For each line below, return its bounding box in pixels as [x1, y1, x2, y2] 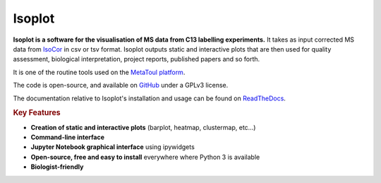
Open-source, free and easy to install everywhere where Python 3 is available [30, 153, 260, 161]
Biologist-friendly [30, 163, 84, 171]
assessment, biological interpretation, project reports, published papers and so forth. [13, 55, 260, 64]
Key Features [13, 108, 61, 118]
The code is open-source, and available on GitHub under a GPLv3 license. [13, 81, 229, 90]
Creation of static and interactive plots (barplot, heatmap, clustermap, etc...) [30, 123, 256, 131]
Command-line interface [30, 133, 105, 141]
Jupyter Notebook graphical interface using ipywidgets [30, 143, 195, 151]
